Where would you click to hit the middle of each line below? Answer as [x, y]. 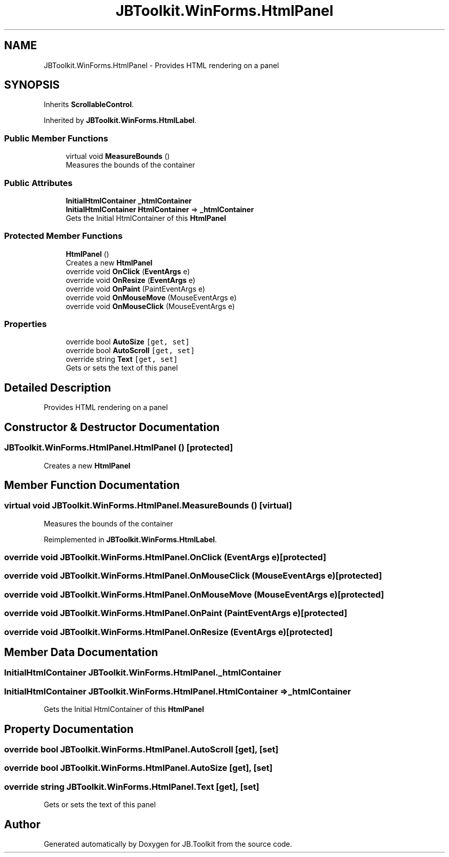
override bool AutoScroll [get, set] [130, 351]
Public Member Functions [56, 138]
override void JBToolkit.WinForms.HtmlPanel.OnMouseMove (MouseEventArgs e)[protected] [194, 594]
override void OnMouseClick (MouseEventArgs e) [150, 306]
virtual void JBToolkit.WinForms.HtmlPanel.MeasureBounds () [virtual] [148, 506]
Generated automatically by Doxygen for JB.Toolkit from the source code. [168, 844]
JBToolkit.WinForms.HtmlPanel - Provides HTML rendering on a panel [161, 65]
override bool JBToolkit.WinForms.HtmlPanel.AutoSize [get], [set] [138, 768]
